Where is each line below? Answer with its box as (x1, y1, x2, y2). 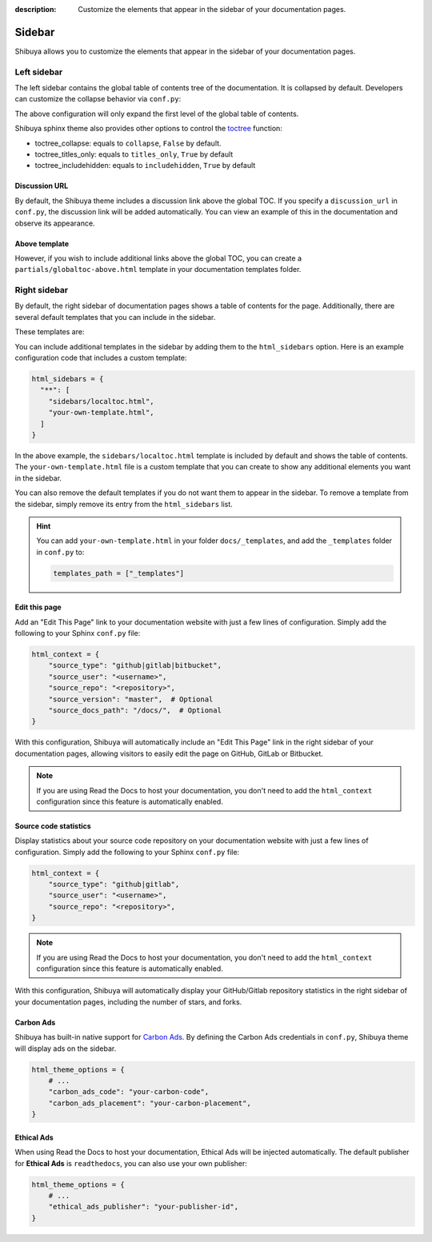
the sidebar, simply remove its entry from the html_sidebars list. (14, 499, 234, 509)
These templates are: (14, 327, 85, 337)
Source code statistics (14, 821, 91, 831)
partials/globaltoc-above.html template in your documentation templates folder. (14, 265, 302, 274)
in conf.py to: (36, 547, 85, 557)
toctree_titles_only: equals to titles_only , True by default (34, 150, 234, 159)
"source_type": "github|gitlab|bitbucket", (48, 661, 222, 670)
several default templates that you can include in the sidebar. (14, 312, 216, 321)
